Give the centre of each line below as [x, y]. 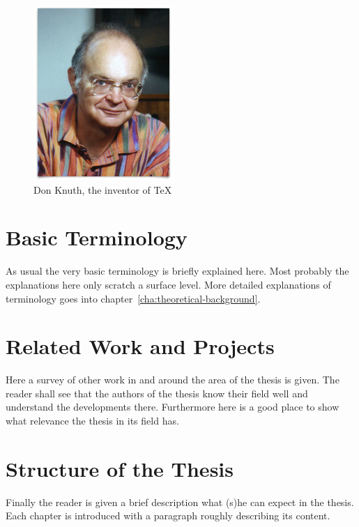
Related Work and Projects [140, 346]
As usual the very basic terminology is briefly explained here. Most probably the [177, 271]
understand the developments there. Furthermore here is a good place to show [173, 407]
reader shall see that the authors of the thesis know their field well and [157, 393]
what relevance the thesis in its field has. [92, 420]
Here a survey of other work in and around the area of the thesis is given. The [173, 380]
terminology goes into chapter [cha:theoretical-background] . [133, 298]
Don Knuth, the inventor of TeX [103, 189]
